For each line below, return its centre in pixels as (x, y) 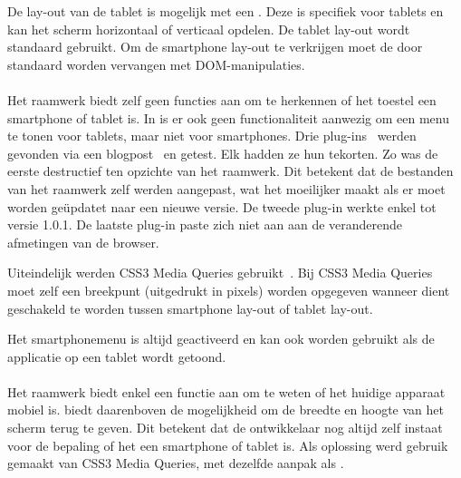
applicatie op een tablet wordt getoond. (117, 356)
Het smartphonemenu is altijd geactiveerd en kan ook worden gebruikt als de (221, 339)
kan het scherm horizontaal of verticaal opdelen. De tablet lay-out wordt (209, 29)
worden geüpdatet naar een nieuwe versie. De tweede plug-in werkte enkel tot (222, 206)
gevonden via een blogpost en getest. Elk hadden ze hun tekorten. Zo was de (223, 153)
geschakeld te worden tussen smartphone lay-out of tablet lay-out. (190, 308)
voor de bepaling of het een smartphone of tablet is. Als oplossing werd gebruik (228, 445)
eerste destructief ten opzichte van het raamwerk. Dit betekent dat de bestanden (230, 171)
